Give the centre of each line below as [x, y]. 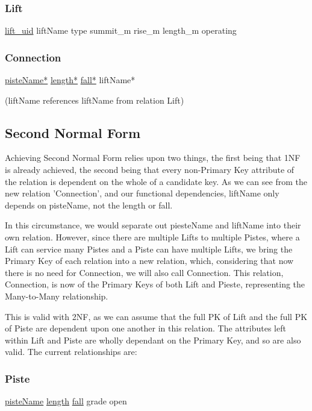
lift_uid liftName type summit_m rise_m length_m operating [121, 30]
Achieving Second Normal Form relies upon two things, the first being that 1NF [153, 158]
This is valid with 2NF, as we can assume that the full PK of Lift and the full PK [156, 316]
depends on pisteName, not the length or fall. [89, 205]
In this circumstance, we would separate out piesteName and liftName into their [153, 225]
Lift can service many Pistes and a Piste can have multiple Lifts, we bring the [149, 249]
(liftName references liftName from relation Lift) [95, 100]
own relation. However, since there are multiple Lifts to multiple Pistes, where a [152, 237]
